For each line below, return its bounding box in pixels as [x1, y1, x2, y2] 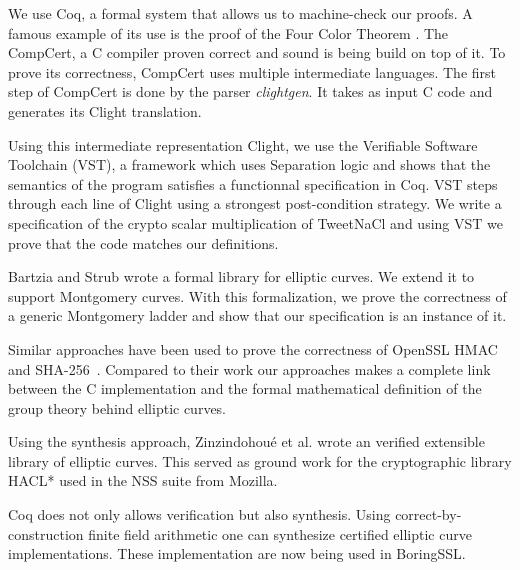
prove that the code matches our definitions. [8, 232, 279, 253]
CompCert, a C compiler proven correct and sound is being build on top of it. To [8, 42, 506, 63]
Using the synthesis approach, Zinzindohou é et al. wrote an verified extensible [8, 431, 485, 452]
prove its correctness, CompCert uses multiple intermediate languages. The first [8, 61, 496, 82]
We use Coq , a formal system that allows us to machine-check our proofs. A [8, 3, 473, 23]
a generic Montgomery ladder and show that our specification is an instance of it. [8, 305, 507, 326]
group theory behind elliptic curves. [8, 397, 227, 418]
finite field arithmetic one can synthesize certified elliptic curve [88, 523, 472, 544]
